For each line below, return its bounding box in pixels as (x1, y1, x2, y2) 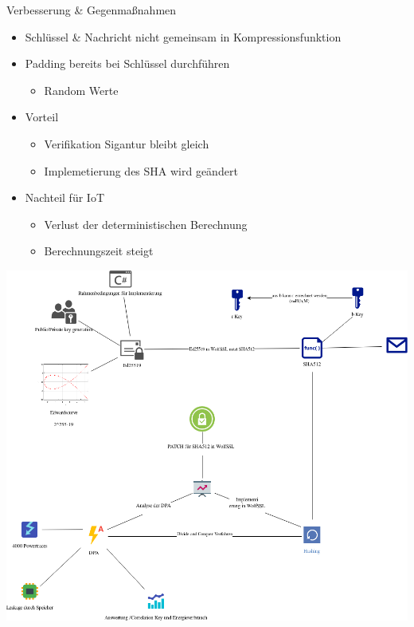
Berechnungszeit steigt (44, 243, 154, 259)
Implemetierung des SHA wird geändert (44, 162, 238, 179)
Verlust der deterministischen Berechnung (44, 215, 248, 232)
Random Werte (44, 81, 119, 98)
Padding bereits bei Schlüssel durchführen (25, 55, 230, 72)
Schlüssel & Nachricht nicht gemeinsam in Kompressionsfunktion (25, 28, 342, 45)
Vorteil (25, 108, 59, 125)
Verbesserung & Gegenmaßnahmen (6, 2, 177, 18)
